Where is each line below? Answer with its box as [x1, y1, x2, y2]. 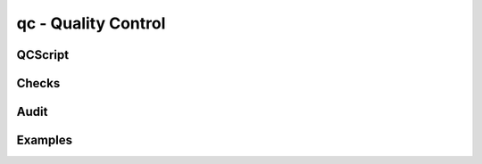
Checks [16, 76, 61, 91]
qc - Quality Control [16, 13, 166, 33]
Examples [16, 133, 73, 148]
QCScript [16, 47, 70, 62]
